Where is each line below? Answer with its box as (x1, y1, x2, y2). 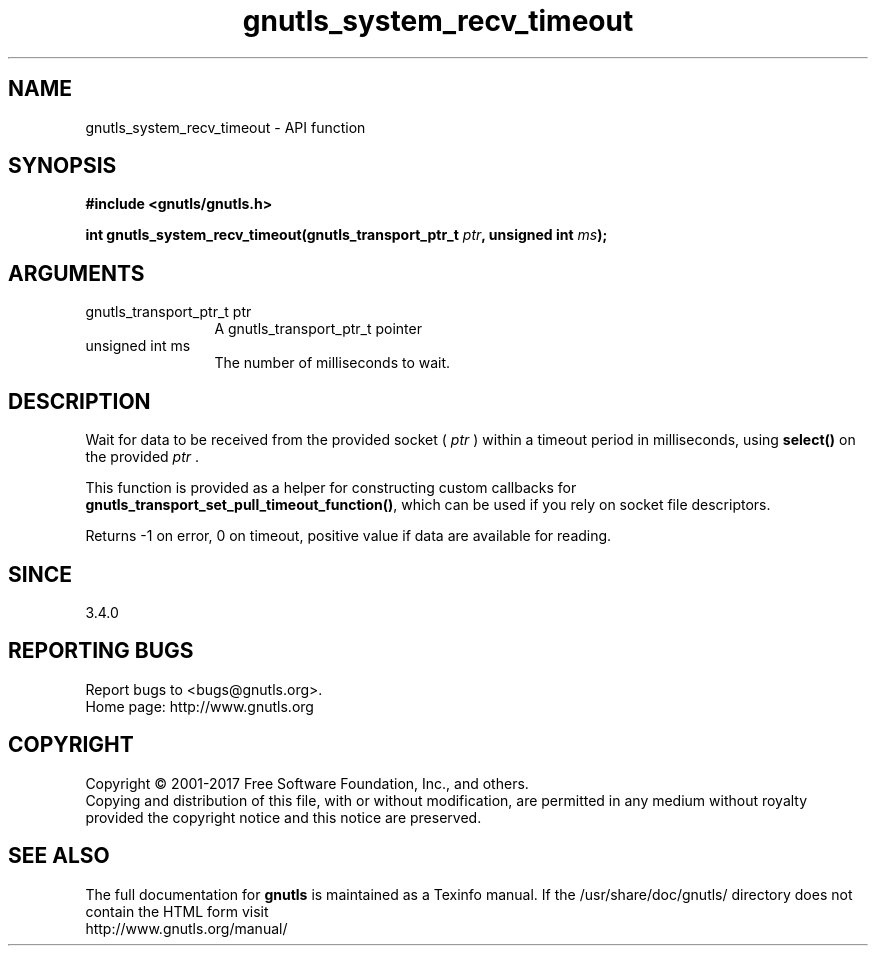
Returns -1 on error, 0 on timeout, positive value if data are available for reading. (85, 527, 612, 545)
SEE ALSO (8, 843, 110, 869)
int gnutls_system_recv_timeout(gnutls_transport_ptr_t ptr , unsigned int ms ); (85, 226, 608, 244)
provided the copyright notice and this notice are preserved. (85, 808, 482, 826)
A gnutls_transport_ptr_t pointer (214, 320, 422, 338)
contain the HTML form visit (85, 902, 269, 920)
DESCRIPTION (8, 388, 151, 414)
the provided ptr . (85, 448, 200, 466)
